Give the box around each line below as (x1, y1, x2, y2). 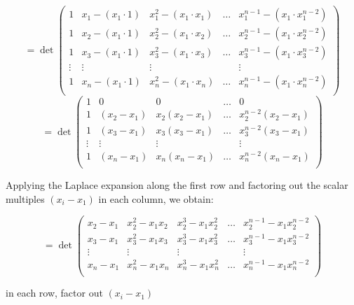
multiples (6, 191, 45, 206)
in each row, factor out (6, 285, 103, 300)
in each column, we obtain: (98, 191, 214, 206)
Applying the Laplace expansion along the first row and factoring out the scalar (6, 178, 348, 192)
